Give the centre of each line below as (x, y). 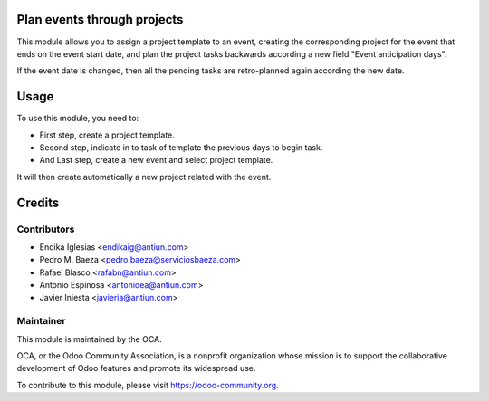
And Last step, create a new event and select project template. (156, 160)
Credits (38, 202)
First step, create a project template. (107, 135)
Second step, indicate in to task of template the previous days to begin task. (181, 147)
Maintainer (41, 321)
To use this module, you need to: (78, 119)
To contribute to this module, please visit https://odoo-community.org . (148, 385)
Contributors (46, 229)
